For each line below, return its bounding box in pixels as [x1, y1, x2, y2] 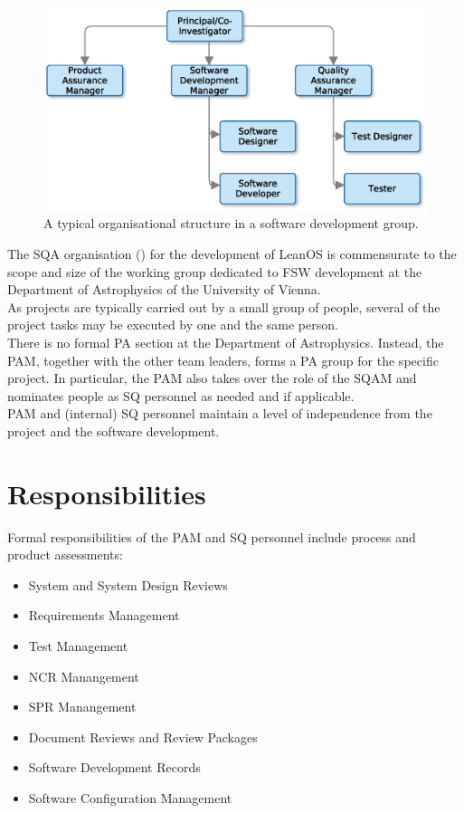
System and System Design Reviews [28, 575, 228, 594]
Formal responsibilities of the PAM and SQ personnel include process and [7, 527, 416, 546]
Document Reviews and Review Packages [28, 727, 258, 746]
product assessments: [7, 545, 123, 564]
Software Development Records [28, 758, 201, 777]
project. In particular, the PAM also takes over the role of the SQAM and [7, 368, 417, 387]
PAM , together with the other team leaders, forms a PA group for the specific [7, 350, 439, 369]
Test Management [28, 636, 128, 655]
